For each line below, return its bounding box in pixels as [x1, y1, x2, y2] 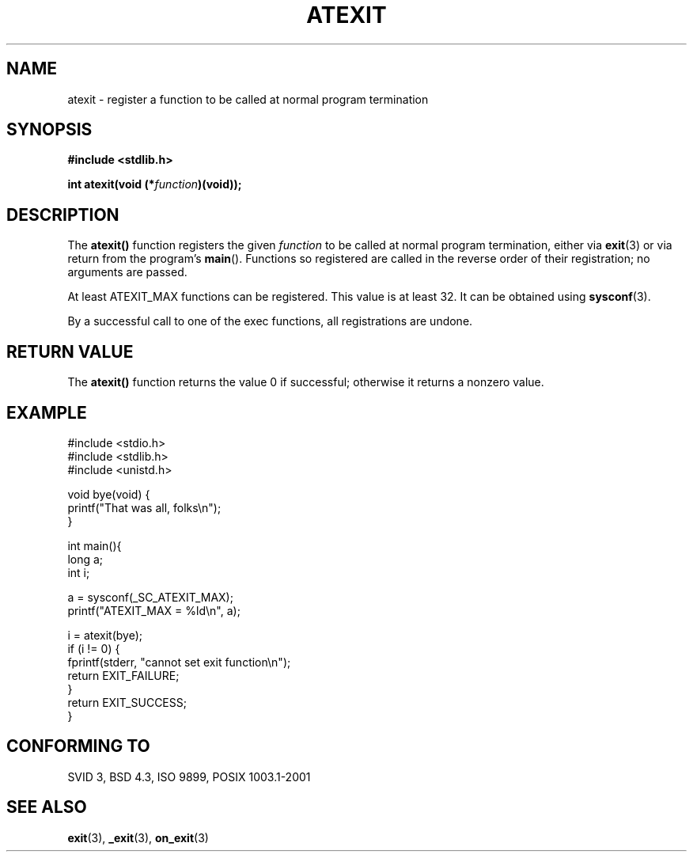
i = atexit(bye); [67, 628, 143, 642]
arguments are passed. [67, 265, 187, 279]
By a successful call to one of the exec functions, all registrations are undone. [67, 314, 473, 328]
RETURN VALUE [6, 341, 134, 362]
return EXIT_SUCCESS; [67, 695, 187, 709]
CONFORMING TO [6, 736, 150, 757]
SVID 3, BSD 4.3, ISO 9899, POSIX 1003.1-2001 [67, 769, 311, 784]
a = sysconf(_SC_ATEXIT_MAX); [67, 590, 233, 604]
